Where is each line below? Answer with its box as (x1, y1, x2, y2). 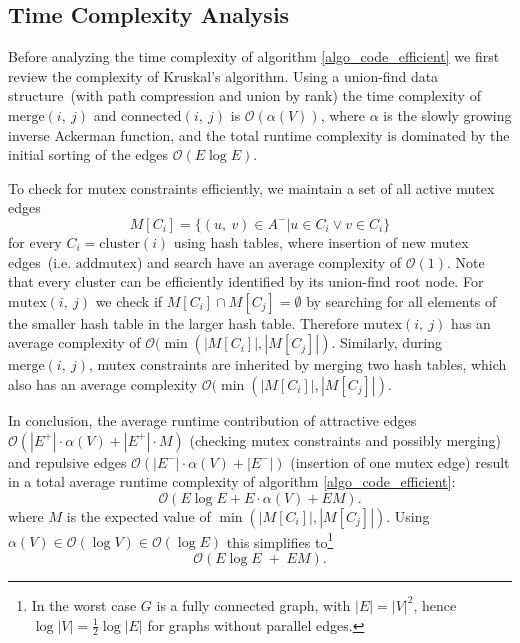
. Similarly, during (331, 332, 443, 353)
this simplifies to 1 (226, 528, 334, 552)
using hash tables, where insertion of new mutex (173, 231, 469, 252)
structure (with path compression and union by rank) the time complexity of (8, 85, 481, 106)
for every (8, 231, 62, 252)
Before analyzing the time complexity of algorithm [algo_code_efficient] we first (8, 46, 500, 67)
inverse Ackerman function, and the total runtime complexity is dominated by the (8, 124, 510, 145)
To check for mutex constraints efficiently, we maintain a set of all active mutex (8, 177, 495, 198)
